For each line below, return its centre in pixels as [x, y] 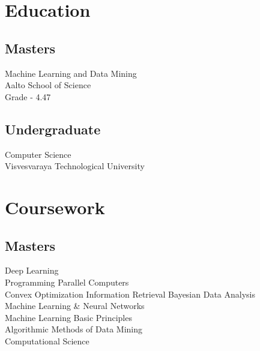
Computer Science [38, 154]
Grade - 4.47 [28, 96]
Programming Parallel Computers [67, 282]
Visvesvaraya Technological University [75, 166]
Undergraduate [53, 129]
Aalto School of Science [48, 85]
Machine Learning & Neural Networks [75, 306]
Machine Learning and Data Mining [71, 73]
